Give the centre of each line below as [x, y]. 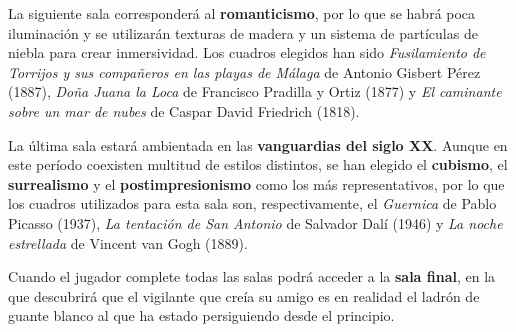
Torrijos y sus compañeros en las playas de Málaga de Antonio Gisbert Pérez [244, 71]
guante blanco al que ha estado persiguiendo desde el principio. [201, 315]
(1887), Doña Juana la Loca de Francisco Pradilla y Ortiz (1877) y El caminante [255, 91]
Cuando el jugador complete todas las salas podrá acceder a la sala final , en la [252, 276]
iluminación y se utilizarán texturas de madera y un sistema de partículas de [243, 32]
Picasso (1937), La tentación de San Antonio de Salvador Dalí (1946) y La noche [255, 222]
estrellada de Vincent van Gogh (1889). [128, 242]
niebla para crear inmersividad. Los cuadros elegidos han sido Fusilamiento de [247, 52]
